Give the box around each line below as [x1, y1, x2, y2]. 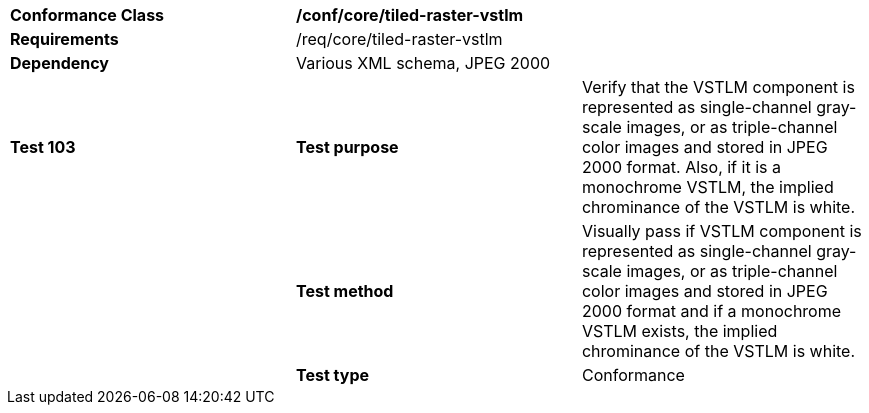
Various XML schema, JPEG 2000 [295, 53, 551, 73]
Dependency [10, 53, 109, 73]
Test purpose [295, 137, 399, 157]
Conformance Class [10, 5, 165, 25]
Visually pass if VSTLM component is [581, 221, 862, 241]
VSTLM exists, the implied [581, 321, 778, 341]
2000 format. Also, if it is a [581, 157, 781, 177]
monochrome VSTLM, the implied [581, 177, 834, 197]
